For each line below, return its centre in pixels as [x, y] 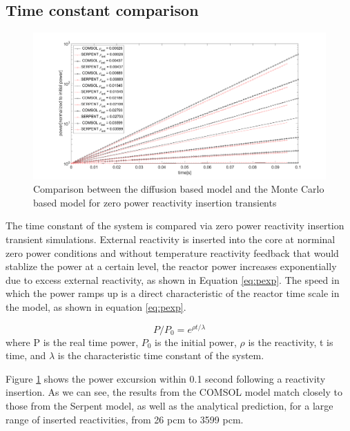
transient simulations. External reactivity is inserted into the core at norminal [171, 239]
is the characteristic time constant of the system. [161, 355]
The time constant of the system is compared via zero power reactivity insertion [175, 226]
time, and [26, 355]
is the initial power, [196, 342]
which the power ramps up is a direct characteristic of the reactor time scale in [173, 293]
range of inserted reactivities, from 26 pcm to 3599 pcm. [125, 419]
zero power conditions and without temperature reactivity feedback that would [172, 252]
